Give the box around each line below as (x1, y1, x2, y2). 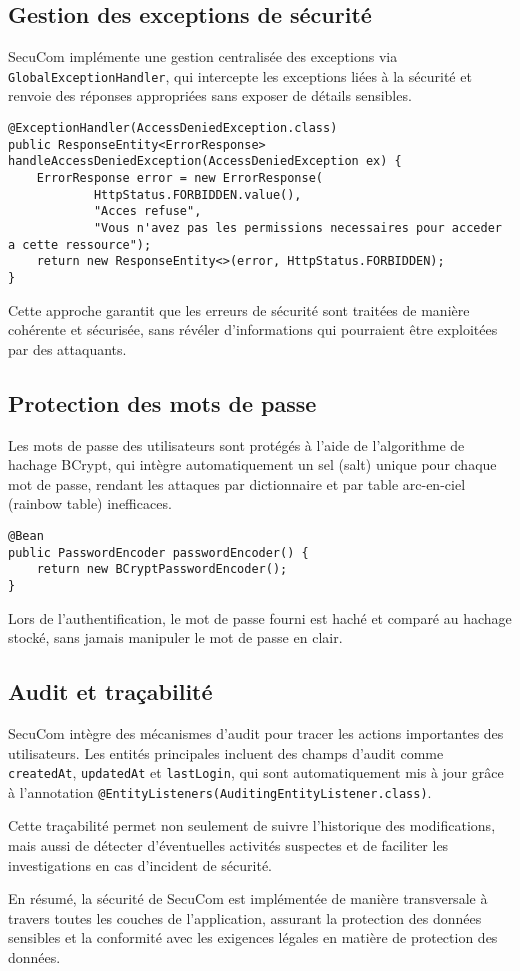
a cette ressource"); (8, 237, 152, 252)
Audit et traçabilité (8, 676, 213, 707)
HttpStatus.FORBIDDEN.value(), (93, 187, 302, 202)
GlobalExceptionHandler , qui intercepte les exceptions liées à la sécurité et (8, 65, 472, 86)
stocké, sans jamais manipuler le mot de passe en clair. (8, 627, 343, 648)
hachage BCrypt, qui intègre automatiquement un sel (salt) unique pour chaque (8, 454, 497, 475)
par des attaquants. (8, 338, 127, 359)
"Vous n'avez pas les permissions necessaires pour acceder (93, 220, 502, 235)
